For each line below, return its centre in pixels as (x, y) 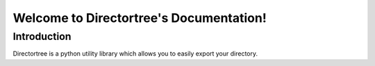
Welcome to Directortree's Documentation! (140, 18)
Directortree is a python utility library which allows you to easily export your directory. (135, 54)
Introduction (42, 36)
